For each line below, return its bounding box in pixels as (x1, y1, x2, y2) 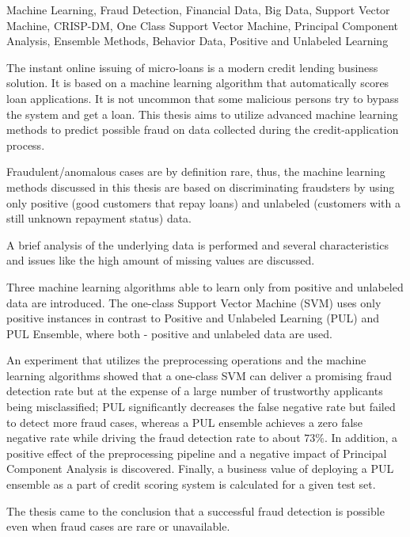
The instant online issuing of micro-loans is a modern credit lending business (6, 59, 378, 75)
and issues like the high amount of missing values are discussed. (6, 252, 315, 268)
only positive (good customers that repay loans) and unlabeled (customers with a (6, 194, 401, 211)
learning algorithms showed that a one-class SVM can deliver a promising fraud (6, 367, 393, 383)
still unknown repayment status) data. (6, 210, 192, 227)
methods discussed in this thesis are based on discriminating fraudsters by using (6, 178, 395, 195)
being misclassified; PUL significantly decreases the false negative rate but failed (6, 398, 396, 415)
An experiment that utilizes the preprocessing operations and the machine (6, 352, 366, 368)
